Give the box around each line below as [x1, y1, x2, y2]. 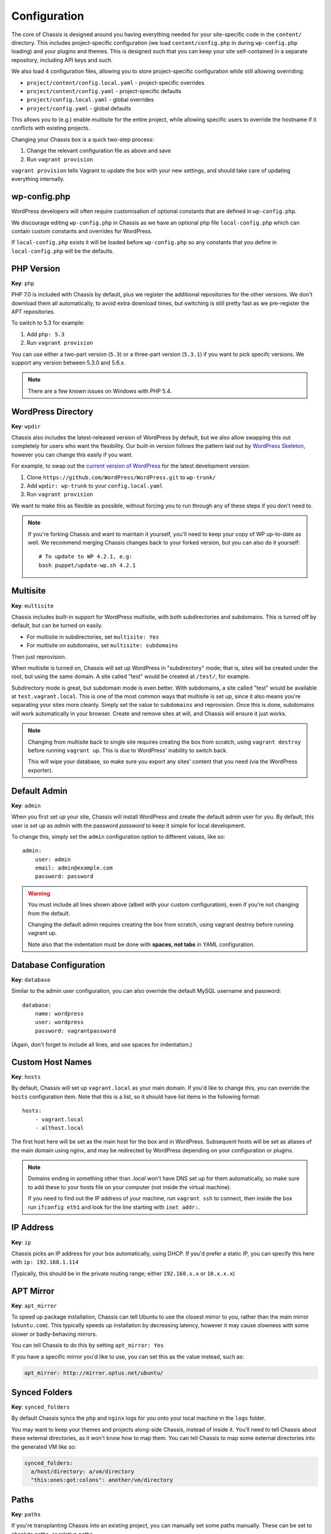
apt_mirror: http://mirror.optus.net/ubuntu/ [24, 1369, 164, 1376]
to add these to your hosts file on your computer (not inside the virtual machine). [28, 1183, 232, 1190]
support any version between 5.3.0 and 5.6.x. [11, 359, 126, 366]
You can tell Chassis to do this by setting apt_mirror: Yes [11, 1341, 164, 1349]
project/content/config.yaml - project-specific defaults [26, 87, 182, 94]
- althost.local [34, 1124, 84, 1131]
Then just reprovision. [11, 653, 67, 660]
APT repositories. [11, 307, 55, 315]
